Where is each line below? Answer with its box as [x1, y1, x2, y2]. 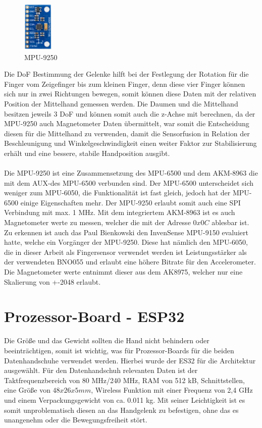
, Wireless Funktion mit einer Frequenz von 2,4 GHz [91, 385, 253, 395]
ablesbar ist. [212, 217, 249, 228]
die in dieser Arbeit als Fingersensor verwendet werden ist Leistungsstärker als [4, 246, 247, 257]
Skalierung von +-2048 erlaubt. [4, 276, 101, 287]
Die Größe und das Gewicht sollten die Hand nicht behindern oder [4, 335, 209, 346]
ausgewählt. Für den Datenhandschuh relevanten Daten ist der [4, 365, 198, 376]
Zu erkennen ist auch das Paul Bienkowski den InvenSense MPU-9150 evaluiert [4, 227, 248, 237]
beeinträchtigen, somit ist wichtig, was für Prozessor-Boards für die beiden [4, 345, 234, 355]
